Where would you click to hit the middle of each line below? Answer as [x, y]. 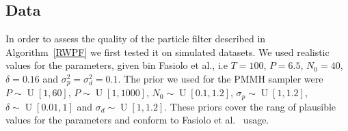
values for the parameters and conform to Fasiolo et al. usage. [137, 120]
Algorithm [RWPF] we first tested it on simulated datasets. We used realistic [168, 52]
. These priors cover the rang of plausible [250, 106]
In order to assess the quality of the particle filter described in [136, 39]
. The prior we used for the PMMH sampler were [220, 78]
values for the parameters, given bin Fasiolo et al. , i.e [117, 65]
